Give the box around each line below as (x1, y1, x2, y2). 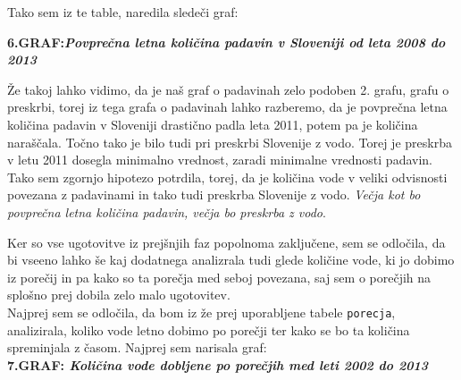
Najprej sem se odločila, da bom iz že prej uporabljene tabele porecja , (7, 302, 396, 321)
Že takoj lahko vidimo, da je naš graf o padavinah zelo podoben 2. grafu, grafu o (7, 80, 449, 98)
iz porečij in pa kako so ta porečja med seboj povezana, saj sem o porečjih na (7, 267, 432, 286)
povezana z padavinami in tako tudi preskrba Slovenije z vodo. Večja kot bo (7, 185, 421, 204)
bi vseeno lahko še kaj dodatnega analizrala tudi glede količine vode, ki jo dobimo (7, 250, 455, 269)
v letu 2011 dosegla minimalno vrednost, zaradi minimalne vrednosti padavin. (7, 150, 432, 169)
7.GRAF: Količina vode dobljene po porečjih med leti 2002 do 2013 (7, 355, 429, 374)
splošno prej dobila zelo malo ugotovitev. (7, 285, 230, 304)
